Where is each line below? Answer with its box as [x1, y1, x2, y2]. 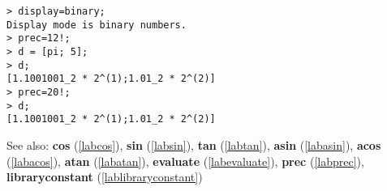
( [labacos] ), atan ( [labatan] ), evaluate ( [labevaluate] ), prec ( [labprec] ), [6, 152, 364, 169]
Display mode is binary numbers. [6, 19, 187, 31]
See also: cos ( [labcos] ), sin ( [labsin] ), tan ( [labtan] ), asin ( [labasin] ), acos [6, 136, 381, 153]
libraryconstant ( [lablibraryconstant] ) [6, 168, 203, 185]
